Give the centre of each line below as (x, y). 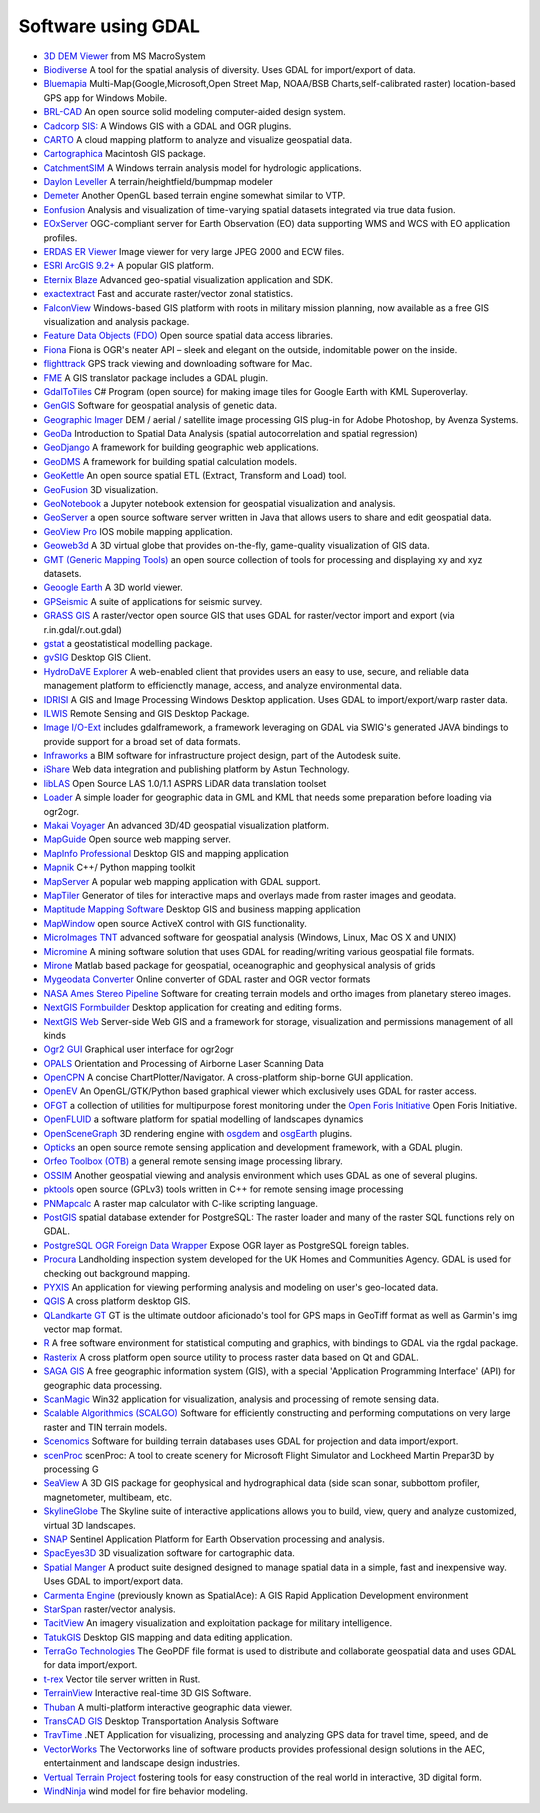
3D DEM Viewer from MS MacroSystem (124, 56)
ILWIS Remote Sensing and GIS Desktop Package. (146, 713)
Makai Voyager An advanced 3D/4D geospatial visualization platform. (186, 826)
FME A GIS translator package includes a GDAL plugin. (156, 377)
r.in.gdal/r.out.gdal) (82, 629)
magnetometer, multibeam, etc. (108, 1497)
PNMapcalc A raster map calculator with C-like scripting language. (181, 1203)
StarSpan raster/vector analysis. (109, 1609)
